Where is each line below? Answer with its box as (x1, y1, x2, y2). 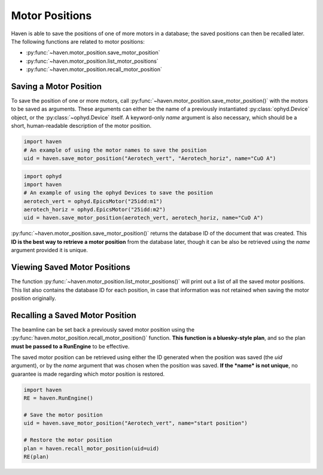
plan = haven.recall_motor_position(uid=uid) (23, 445, 160, 452)
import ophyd (23, 173, 62, 179)
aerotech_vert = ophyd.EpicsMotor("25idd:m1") (23, 198, 163, 204)
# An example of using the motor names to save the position (23, 146, 207, 154)
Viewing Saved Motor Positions (11, 262, 131, 272)
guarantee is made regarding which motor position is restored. (11, 370, 165, 378)
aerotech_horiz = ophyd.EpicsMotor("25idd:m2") (23, 206, 166, 213)
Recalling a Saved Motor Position (11, 310, 137, 320)
